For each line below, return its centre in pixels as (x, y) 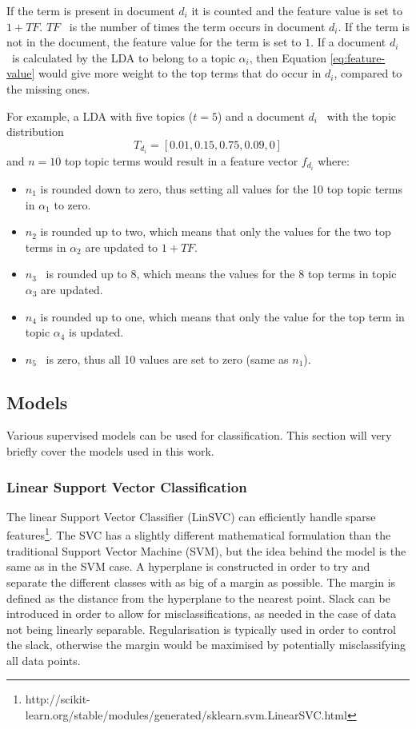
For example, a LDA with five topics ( (100, 116)
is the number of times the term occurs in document (197, 26)
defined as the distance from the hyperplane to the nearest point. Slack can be (198, 598)
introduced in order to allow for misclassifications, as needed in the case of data (202, 613)
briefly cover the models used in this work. (110, 451)
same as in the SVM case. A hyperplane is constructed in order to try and (188, 566)
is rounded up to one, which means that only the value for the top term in (222, 316)
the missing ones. (48, 88)
